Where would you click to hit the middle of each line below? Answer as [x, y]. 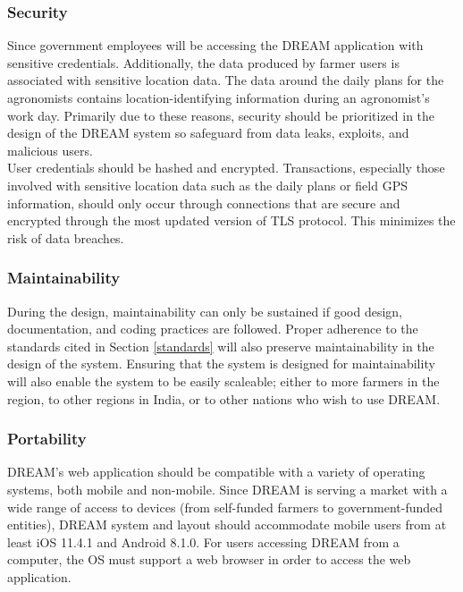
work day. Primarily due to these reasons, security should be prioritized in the [221, 115]
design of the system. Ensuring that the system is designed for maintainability [221, 364]
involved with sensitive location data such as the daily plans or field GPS [207, 185]
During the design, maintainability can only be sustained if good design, [205, 311]
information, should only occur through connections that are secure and [204, 203]
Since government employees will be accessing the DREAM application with [215, 45]
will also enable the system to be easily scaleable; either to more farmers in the [223, 381]
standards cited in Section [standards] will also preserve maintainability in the [221, 346]
